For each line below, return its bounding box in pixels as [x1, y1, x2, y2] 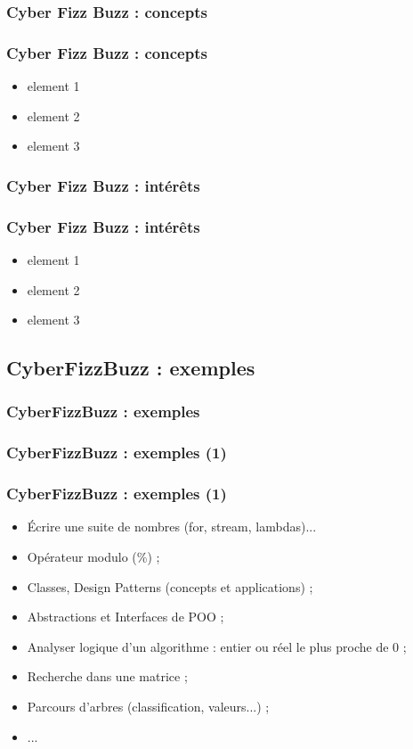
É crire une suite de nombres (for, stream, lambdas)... [27, 517, 317, 536]
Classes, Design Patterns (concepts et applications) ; [27, 577, 313, 596]
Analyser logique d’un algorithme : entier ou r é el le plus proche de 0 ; [27, 637, 407, 655]
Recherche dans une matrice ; [27, 667, 188, 686]
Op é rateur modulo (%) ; [27, 547, 160, 565]
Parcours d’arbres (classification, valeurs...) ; [27, 696, 270, 715]
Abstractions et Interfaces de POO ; [27, 607, 224, 626]
